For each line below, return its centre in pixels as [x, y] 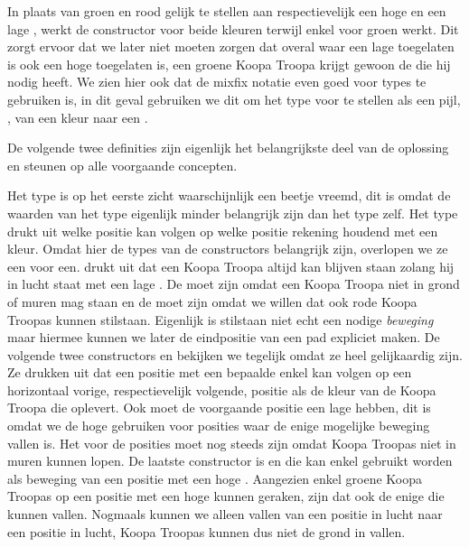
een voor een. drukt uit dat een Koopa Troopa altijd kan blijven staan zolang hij [231, 266]
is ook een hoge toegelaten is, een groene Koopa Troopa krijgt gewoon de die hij [229, 64]
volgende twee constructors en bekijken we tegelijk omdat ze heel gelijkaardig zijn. [235, 354]
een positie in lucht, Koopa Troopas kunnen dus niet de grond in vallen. [206, 531]
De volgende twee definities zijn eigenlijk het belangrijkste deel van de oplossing [228, 148]
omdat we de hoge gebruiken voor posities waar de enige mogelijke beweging [219, 426]
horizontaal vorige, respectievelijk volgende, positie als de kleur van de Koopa [222, 389]
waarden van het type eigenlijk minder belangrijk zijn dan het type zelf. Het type [233, 213]
